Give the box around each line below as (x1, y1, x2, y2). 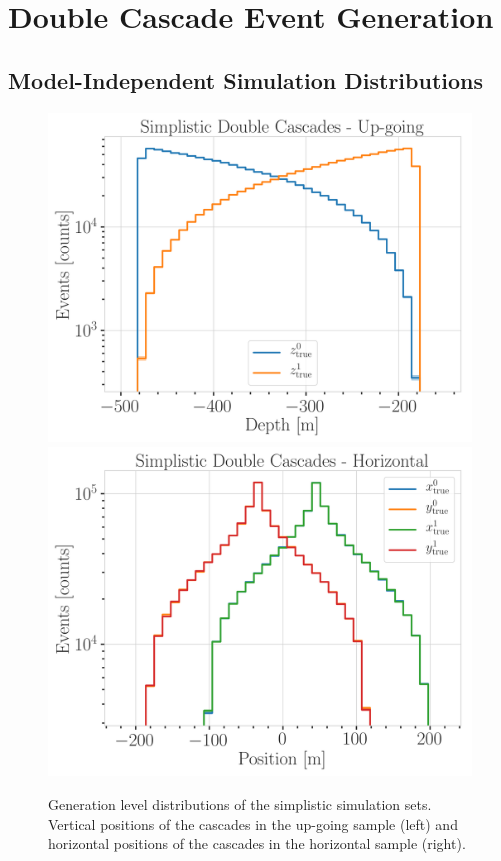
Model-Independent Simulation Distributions (8, 64, 483, 95)
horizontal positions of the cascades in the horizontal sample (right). (48, 833, 466, 854)
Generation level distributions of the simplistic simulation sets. (48, 793, 432, 814)
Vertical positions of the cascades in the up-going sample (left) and (48, 813, 458, 834)
